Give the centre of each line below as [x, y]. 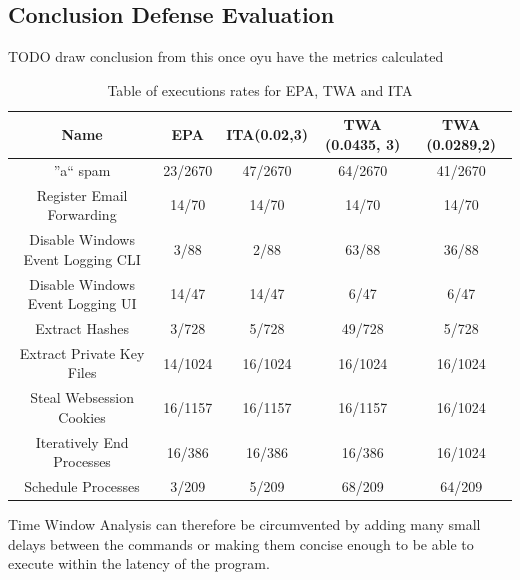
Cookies [82, 416]
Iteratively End [82, 441]
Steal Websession [82, 397]
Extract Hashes [82, 327]
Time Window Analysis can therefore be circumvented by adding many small [244, 524]
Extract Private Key [82, 352]
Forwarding [82, 214]
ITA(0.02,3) [267, 134]
